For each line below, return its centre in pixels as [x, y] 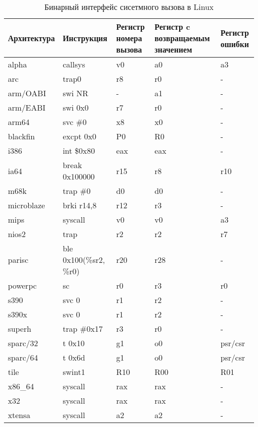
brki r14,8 [80, 205]
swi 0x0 [76, 107]
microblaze [27, 205]
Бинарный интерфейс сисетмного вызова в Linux [129, 7]
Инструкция [85, 38]
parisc [18, 260]
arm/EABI [27, 107]
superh [20, 329]
